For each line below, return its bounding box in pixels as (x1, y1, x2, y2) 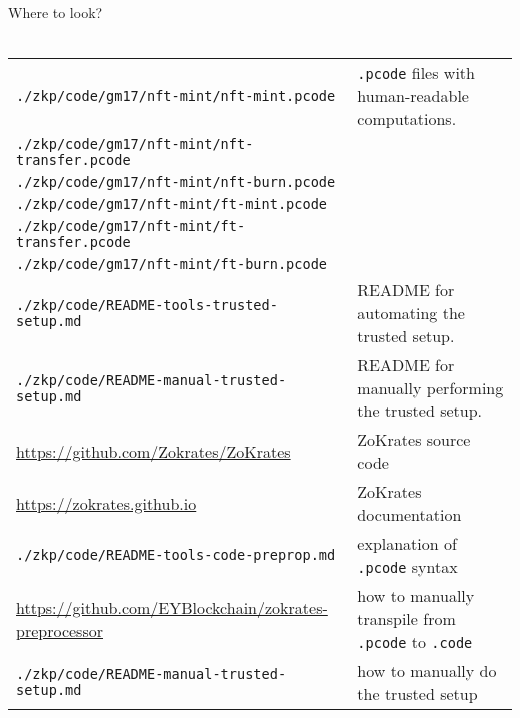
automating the (357, 301, 465, 325)
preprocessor (16, 618, 103, 642)
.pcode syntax (357, 555, 458, 579)
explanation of (357, 532, 457, 556)
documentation (357, 503, 462, 527)
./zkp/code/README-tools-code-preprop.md (16, 547, 336, 564)
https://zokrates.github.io (16, 491, 197, 515)
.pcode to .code (357, 630, 473, 654)
